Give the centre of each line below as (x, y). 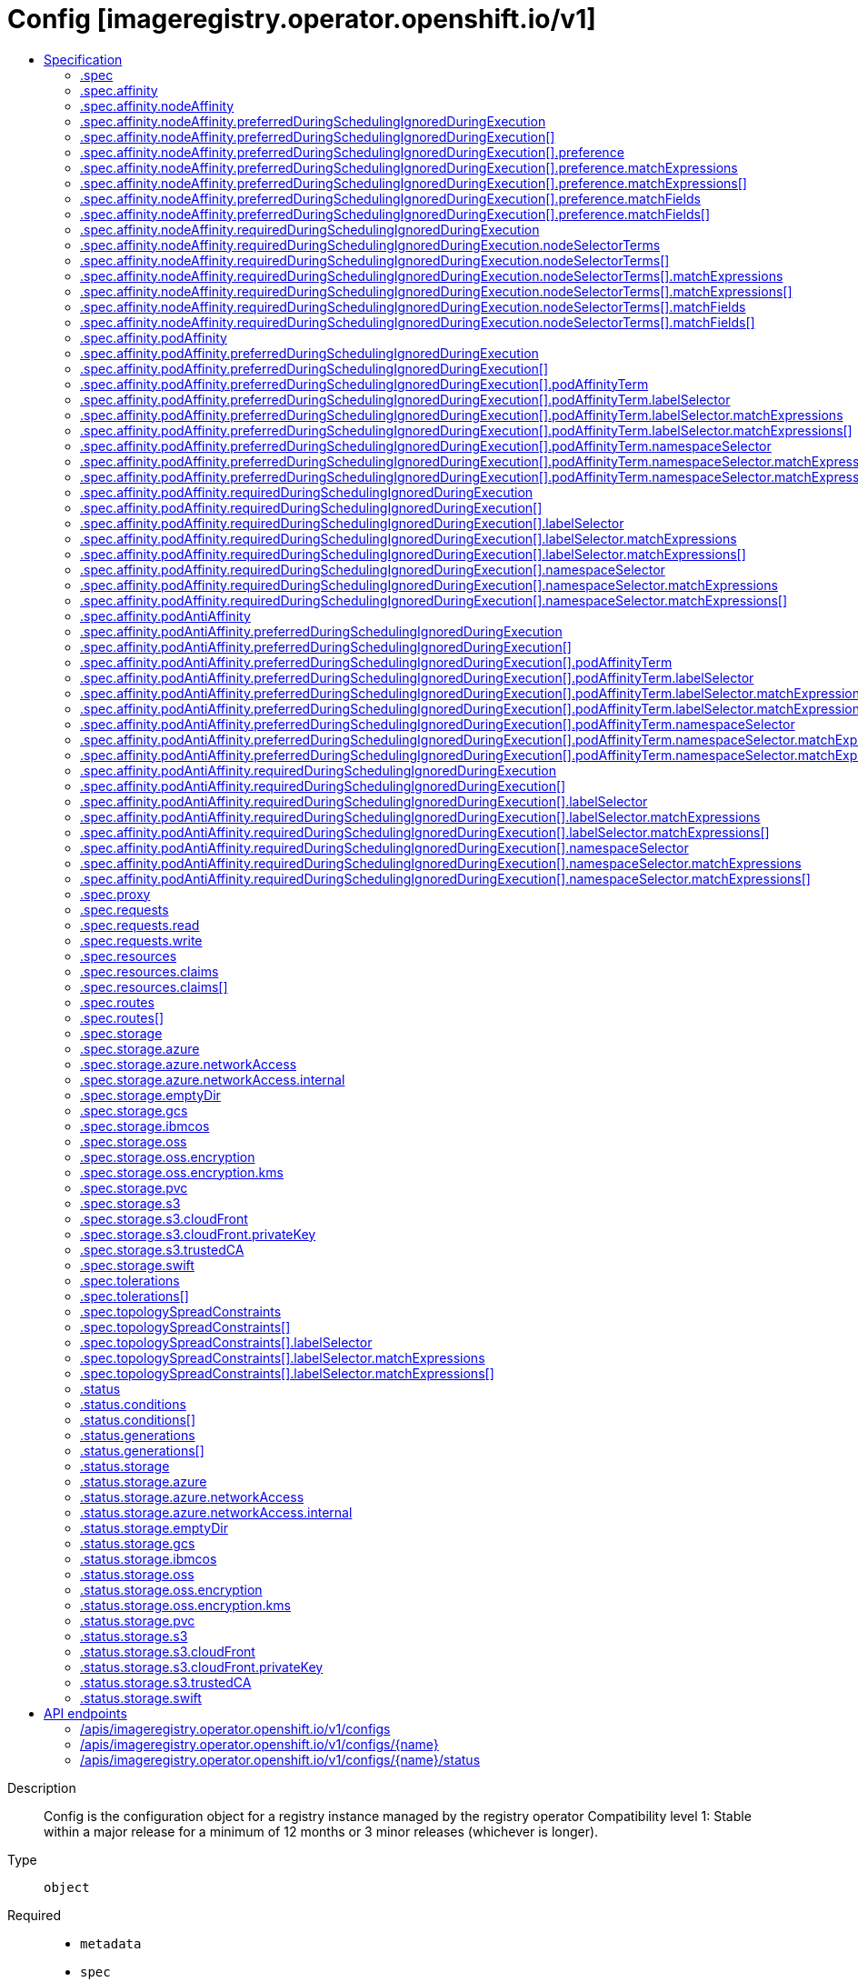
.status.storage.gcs (138, 1543)
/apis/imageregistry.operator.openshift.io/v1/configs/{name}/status (280, 1759)
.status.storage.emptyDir (154, 1527)
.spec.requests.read (140, 925)
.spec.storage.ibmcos (145, 1126)
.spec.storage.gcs (134, 1110)
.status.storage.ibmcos (149, 1558)
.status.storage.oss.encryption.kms (185, 1605)
